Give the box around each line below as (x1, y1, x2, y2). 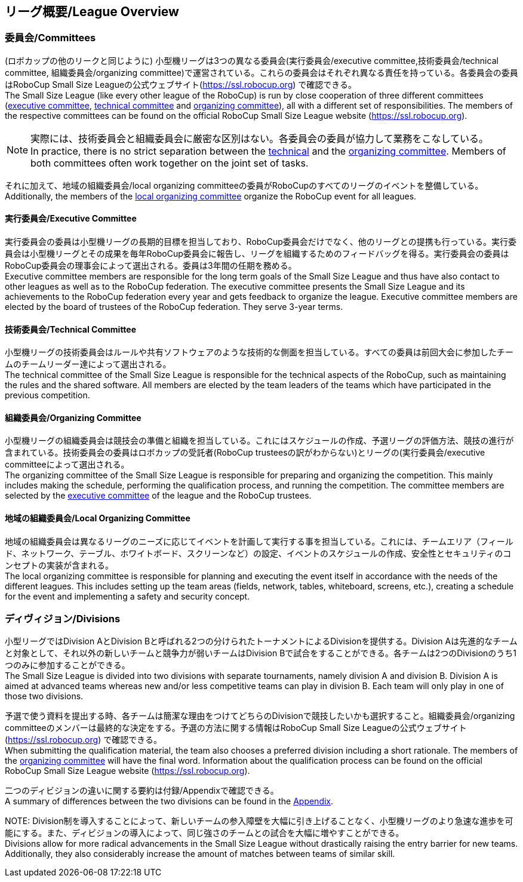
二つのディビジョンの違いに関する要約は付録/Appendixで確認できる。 (5, 785, 279, 796)
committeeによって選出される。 (5, 459, 130, 470)
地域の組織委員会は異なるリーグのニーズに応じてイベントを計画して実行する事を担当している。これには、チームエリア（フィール (5, 536, 513, 546)
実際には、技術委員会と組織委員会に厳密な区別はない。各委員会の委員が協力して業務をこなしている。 (30, 132, 489, 145)
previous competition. (5, 390, 90, 401)
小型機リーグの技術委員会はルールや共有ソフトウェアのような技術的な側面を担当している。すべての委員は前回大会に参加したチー (5, 347, 514, 358)
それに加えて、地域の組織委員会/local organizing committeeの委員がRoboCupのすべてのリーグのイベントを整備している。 (5, 180, 484, 190)
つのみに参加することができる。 (5, 660, 130, 671)
